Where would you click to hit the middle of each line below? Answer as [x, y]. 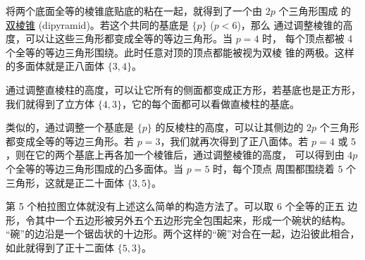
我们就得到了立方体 [50, 103]
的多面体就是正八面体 [55, 66]
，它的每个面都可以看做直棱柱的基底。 [210, 103]
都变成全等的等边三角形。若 [70, 141]
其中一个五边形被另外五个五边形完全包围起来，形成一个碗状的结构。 [193, 219]
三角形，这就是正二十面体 [65, 182]
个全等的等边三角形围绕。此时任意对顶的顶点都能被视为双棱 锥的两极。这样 [180, 52]
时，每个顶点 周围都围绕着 [274, 168]
